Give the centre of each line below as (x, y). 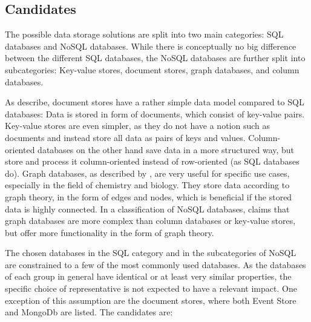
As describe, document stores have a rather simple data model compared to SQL (155, 102)
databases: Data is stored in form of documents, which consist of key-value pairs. (155, 113)
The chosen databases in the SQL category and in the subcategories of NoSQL (151, 253)
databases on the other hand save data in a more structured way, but (166, 149)
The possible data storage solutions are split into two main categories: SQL (144, 34)
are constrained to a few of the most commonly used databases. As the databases (155, 264)
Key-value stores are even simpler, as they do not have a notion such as (138, 126)
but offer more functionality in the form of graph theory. (110, 232)
